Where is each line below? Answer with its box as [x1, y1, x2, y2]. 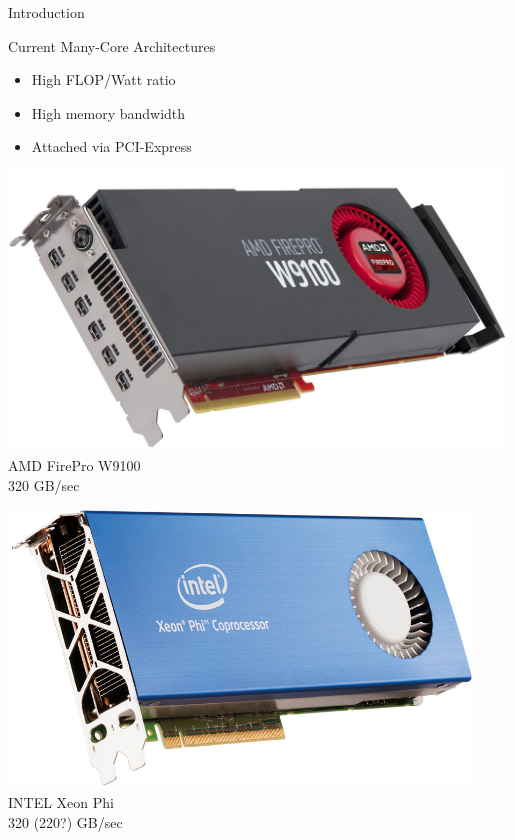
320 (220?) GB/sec [8, 811, 123, 832]
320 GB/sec [8, 474, 80, 495]
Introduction [8, 2, 85, 22]
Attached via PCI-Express [31, 136, 192, 157]
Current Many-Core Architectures [8, 35, 216, 56]
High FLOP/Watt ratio [31, 69, 176, 90]
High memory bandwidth [31, 102, 186, 123]
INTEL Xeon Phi [8, 792, 114, 813]
